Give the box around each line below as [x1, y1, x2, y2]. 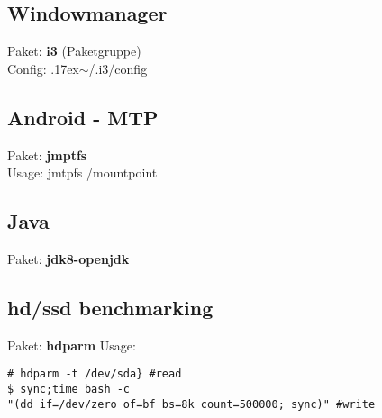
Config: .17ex [7, 59, 79, 77]
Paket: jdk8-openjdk [7, 249, 130, 268]
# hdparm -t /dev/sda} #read [7, 368, 182, 381]
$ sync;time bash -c [7, 383, 131, 396]
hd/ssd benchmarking [7, 293, 214, 321]
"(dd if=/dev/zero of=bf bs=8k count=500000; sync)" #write [7, 397, 376, 411]
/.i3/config [88, 59, 148, 77]
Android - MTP [7, 103, 159, 131]
